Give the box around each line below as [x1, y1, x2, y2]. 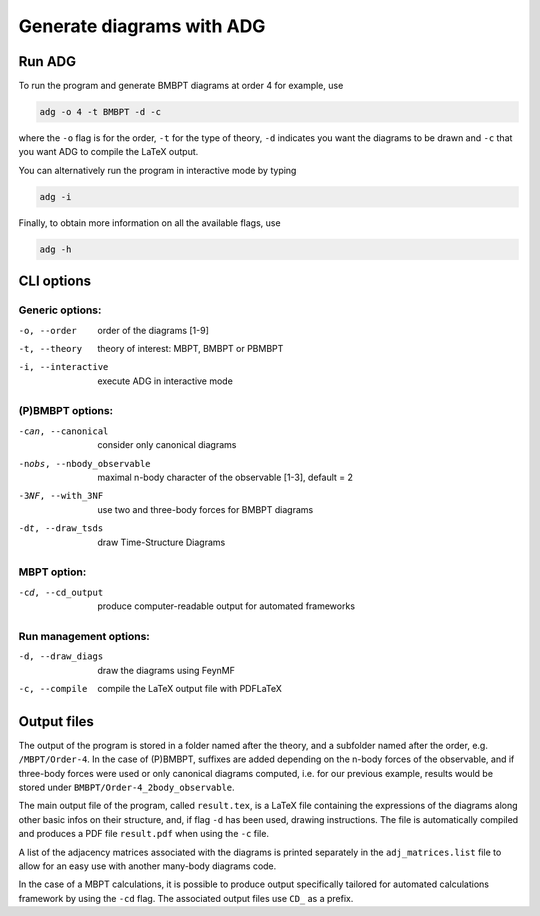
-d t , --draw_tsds [18, 523, 104, 534]
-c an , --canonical [18, 425, 109, 437]
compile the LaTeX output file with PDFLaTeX [97, 683, 282, 695]
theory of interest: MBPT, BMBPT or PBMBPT [97, 342, 284, 354]
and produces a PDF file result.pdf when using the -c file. [18, 828, 270, 840]
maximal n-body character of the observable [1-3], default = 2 [97, 471, 354, 483]
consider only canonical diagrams [97, 439, 237, 451]
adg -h [39, 243, 72, 255]
